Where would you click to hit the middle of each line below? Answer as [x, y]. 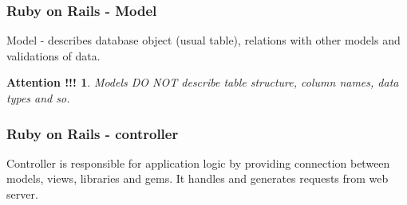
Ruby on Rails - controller [93, 133]
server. [22, 194]
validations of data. [53, 55]
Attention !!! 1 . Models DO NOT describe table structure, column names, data [203, 82]
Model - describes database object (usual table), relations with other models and [203, 40]
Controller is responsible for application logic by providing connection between [198, 162]
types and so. [38, 98]
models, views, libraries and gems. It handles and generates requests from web [198, 178]
